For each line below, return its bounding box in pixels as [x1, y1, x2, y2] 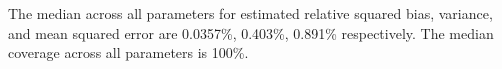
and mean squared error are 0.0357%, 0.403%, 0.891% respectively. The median [8, 22, 494, 43]
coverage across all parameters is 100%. [8, 42, 249, 63]
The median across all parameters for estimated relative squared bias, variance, [8, 3, 493, 23]
